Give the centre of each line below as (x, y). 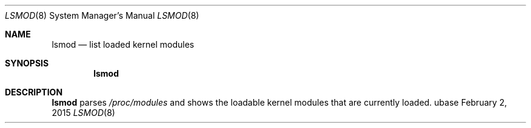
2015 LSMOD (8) (83, 113)
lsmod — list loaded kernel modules (123, 44)
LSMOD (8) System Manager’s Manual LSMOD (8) (102, 15)
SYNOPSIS (27, 63)
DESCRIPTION (34, 92)
